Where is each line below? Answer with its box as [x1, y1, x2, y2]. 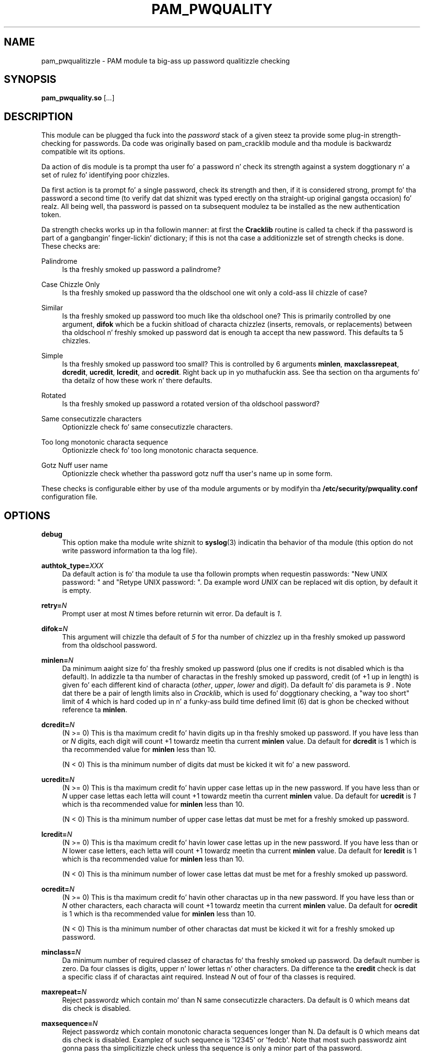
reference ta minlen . [62, 705, 127, 714]
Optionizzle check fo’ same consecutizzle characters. [62, 423, 233, 432]
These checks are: [41, 242, 100, 251]
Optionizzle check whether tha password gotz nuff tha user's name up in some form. [62, 469, 333, 478]
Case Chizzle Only [41, 280, 100, 289]
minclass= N [41, 948, 81, 957]
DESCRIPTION [4, 110, 73, 123]
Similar [41, 304, 63, 312]
